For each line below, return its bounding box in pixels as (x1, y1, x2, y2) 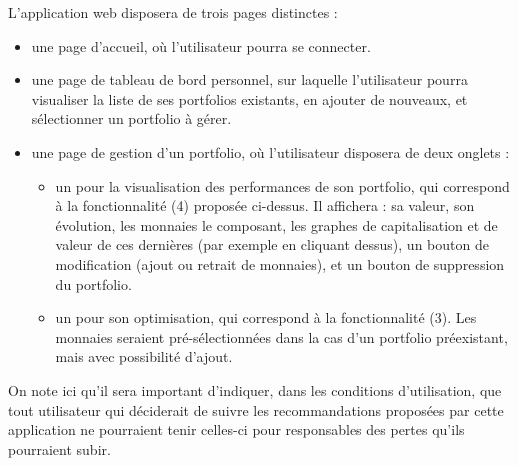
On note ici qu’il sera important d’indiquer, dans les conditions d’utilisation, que (8, 379, 502, 400)
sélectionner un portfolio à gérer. (31, 108, 232, 129)
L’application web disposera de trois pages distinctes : (8, 2, 338, 22)
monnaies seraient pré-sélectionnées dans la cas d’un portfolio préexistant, (55, 326, 508, 347)
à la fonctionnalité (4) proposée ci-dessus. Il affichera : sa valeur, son (55, 195, 475, 216)
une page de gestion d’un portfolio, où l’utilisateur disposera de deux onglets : (31, 141, 510, 162)
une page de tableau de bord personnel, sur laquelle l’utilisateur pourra (31, 69, 468, 90)
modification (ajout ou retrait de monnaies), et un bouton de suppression (55, 253, 505, 274)
